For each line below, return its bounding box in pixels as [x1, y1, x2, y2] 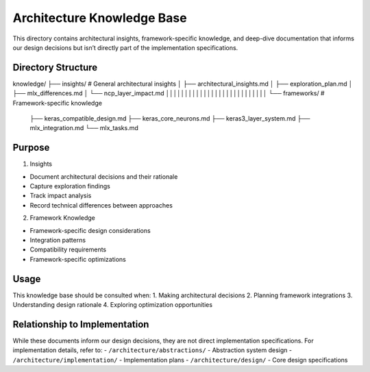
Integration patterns [29, 236, 86, 245]
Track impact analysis [29, 192, 92, 200]
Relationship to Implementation [12, 319, 149, 330]
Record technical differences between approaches [29, 201, 173, 209]
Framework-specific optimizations [29, 255, 126, 263]
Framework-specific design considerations [29, 226, 151, 234]
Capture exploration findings [29, 182, 111, 190]
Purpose [12, 142, 50, 153]
